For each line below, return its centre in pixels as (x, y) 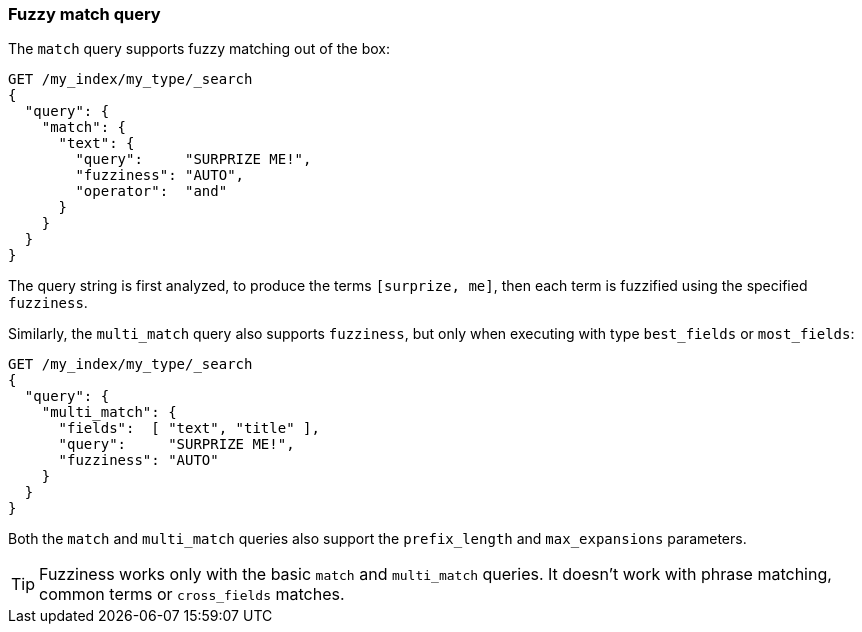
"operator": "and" (151, 191)
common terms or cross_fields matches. (192, 594)
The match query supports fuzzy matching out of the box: (199, 49)
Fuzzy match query (84, 14)
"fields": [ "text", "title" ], (189, 428)
